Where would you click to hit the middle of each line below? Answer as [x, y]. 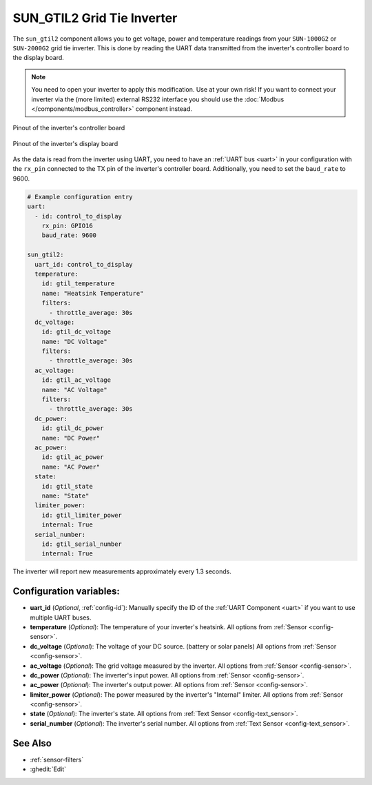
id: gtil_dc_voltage [76, 332]
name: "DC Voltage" [75, 341]
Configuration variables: [66, 592]
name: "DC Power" [71, 438]
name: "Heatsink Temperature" [93, 293]
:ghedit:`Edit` [48, 769]
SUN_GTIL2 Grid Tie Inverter [95, 18]
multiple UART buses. [61, 618]
